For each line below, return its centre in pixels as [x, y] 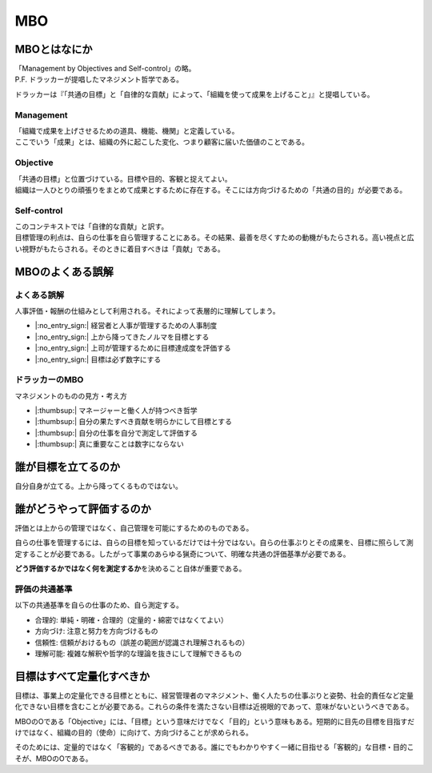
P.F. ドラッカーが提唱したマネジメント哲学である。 [99, 79]
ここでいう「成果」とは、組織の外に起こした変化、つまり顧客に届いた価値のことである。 [162, 142]
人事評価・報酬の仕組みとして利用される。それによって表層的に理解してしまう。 [147, 310]
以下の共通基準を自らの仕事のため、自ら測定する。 [99, 605]
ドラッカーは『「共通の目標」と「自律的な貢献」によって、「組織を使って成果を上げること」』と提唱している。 [195, 94]
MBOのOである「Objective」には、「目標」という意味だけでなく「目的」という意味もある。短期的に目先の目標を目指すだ [215, 721]
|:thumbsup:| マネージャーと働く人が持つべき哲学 [116, 411]
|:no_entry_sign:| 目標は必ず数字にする [98, 359]
